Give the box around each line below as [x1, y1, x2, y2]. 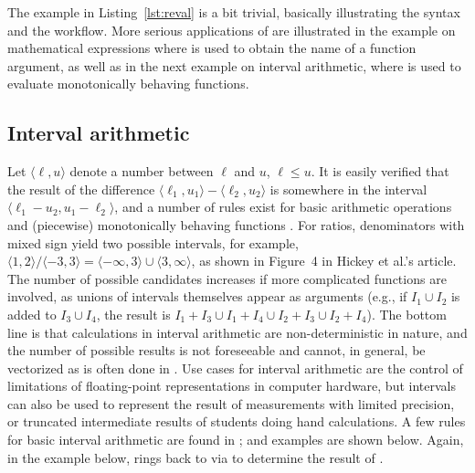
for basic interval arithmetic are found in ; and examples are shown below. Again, [7, 430, 464, 449]
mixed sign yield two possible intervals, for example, [7, 233, 299, 252]
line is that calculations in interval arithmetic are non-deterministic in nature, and [7, 322, 468, 342]
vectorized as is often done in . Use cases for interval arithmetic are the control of [7, 358, 463, 377]
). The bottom [366, 304, 447, 323]
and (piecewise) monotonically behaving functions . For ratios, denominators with [7, 215, 465, 234]
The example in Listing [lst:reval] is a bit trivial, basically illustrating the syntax [7, 3, 460, 21]
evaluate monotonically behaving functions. [7, 74, 249, 93]
